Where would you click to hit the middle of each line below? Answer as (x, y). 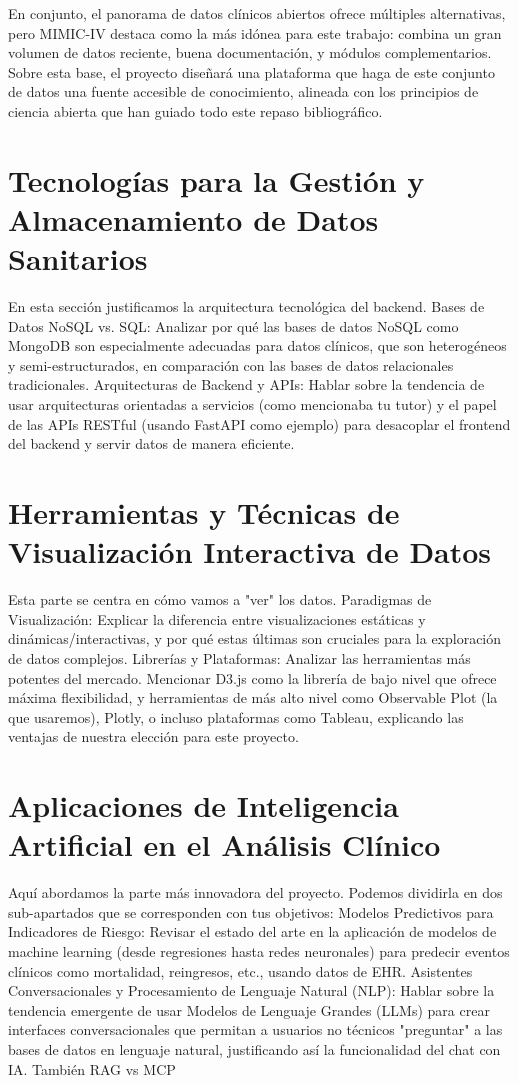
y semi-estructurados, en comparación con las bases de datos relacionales (231, 364)
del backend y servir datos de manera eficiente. (151, 443)
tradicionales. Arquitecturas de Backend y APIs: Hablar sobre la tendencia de (246, 384)
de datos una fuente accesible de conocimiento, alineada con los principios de (243, 91)
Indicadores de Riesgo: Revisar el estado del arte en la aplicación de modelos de (252, 931)
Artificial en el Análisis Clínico (224, 844)
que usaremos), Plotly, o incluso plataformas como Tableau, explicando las (236, 716)
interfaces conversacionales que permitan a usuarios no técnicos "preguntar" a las (255, 1029)
